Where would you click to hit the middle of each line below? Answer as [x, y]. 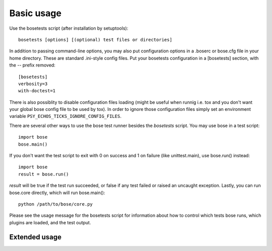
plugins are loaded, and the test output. [50, 222]
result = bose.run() [44, 174]
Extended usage [36, 237]
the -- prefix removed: [32, 65]
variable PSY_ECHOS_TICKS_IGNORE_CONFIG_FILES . [65, 116]
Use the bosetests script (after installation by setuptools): [69, 28]
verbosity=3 [33, 84]
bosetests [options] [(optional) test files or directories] [95, 40]
